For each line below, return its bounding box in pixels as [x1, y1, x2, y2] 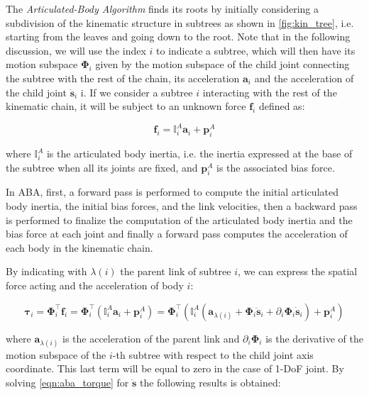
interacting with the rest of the [202, 84, 337, 99]
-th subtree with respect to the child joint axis [112, 347, 314, 362]
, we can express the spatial [237, 264, 358, 279]
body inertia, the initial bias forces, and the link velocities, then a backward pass [6, 199, 358, 213]
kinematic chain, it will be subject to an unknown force [6, 99, 246, 113]
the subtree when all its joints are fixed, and [6, 160, 198, 174]
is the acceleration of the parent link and [62, 330, 240, 345]
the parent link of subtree [120, 264, 231, 279]
